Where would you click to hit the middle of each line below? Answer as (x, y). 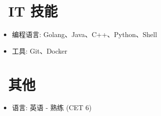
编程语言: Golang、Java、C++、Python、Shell (84, 34)
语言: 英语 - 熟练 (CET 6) (52, 107)
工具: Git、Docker (40, 50)
